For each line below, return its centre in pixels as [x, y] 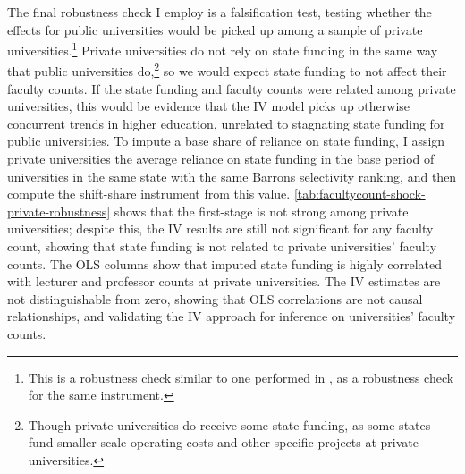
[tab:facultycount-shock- [359, 194]
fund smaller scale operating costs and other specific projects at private [223, 442]
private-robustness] [59, 211]
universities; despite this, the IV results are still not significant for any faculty [220, 229]
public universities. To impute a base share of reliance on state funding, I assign [226, 141]
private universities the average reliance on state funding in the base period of [221, 159]
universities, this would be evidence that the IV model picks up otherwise [209, 106]
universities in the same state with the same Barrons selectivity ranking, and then [232, 176]
